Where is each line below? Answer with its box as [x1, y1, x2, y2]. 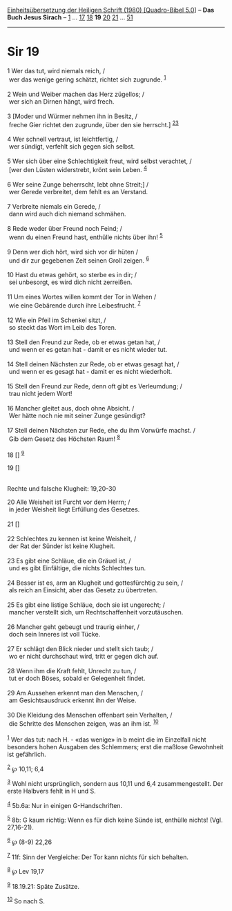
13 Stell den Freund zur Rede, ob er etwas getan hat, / [7, 338, 160, 346]
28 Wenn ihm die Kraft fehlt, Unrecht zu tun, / [7, 667, 137, 675]
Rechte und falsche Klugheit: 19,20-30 [7, 485, 117, 493]
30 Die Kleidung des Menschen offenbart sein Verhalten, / [7, 711, 173, 720]
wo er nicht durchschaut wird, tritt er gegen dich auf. [8, 652, 159, 661]
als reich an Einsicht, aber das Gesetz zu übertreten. [8, 586, 158, 594]
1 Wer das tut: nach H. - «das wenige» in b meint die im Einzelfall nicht [7, 734, 206, 744]
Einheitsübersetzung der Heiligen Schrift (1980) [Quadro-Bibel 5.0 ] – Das [7, 6, 215, 14]
